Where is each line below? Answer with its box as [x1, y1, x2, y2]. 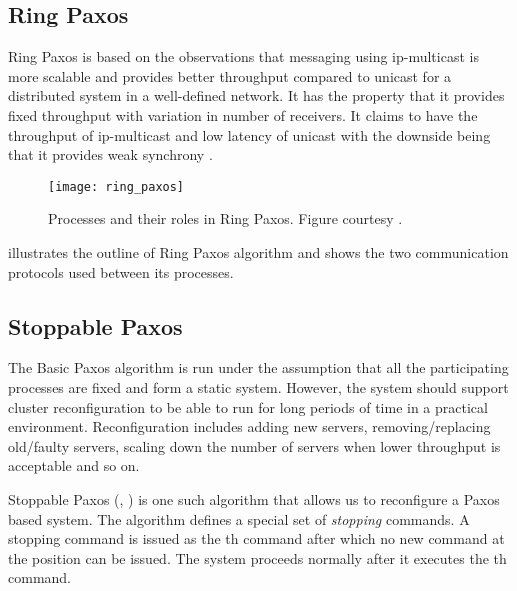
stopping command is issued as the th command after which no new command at [8, 528, 505, 549]
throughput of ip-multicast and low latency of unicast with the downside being [8, 124, 491, 145]
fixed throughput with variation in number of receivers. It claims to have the [8, 104, 478, 125]
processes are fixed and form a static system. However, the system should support [8, 377, 509, 397]
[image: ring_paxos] [48, 179, 185, 194]
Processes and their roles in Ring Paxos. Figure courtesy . [48, 208, 403, 229]
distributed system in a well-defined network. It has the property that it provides [8, 85, 505, 106]
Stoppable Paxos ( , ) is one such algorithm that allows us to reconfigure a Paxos [8, 488, 500, 509]
